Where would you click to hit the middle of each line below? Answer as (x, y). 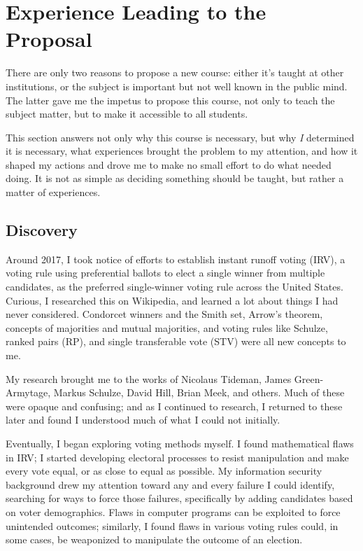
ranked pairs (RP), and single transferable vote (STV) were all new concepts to (176, 341)
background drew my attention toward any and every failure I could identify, (170, 484)
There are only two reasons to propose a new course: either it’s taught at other (175, 72)
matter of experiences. (53, 192)
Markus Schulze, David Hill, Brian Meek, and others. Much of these (199, 392)
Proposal (49, 39)
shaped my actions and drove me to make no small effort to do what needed (169, 164)
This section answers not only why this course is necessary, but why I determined (180, 137)
